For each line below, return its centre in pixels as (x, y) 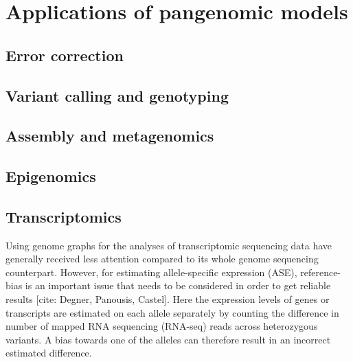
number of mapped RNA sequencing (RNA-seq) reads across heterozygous (162, 326)
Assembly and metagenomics (110, 136)
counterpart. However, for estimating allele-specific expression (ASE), (151, 272)
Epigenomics (51, 176)
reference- (321, 272)
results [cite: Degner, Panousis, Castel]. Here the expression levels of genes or (168, 299)
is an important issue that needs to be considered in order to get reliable (178, 285)
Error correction (65, 55)
